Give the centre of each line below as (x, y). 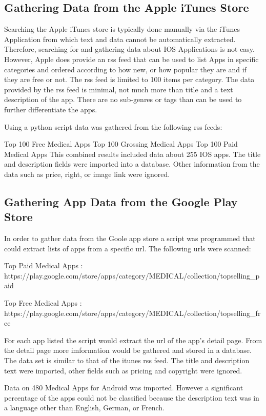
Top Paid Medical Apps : (44, 265)
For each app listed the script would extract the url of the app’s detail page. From (133, 340)
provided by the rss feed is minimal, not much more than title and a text (119, 89)
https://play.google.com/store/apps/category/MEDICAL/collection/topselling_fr (132, 313)
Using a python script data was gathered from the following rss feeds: (113, 126)
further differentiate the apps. (51, 109)
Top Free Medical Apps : (43, 303)
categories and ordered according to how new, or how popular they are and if (125, 69)
